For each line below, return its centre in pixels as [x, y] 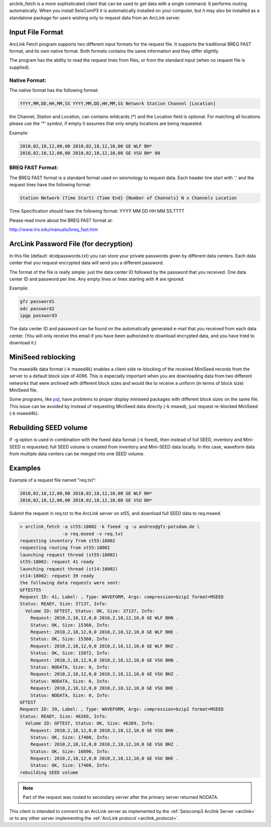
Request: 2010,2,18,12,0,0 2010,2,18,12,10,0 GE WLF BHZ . [105, 646]
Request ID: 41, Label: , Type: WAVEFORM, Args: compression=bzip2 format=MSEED [122, 597]
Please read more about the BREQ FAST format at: [61, 220]
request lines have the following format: [50, 185]
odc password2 [37, 308]
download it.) [23, 343]
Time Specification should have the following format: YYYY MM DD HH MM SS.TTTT [97, 211]
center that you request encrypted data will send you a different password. [87, 263]
